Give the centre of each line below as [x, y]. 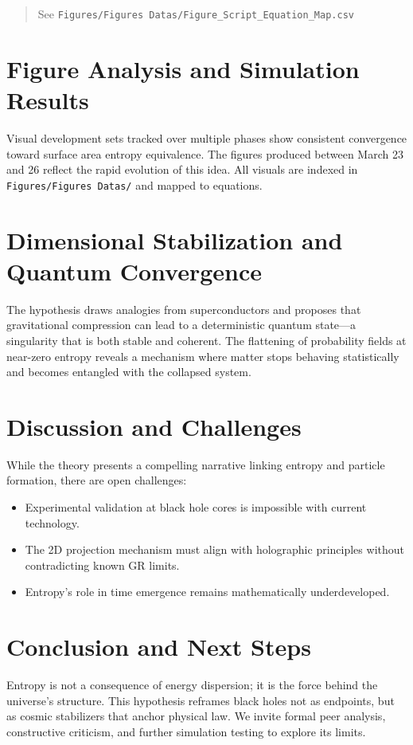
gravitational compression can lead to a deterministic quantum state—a [181, 325]
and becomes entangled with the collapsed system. [129, 372]
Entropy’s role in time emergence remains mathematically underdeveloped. [207, 592]
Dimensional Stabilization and [175, 239]
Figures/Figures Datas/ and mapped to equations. [134, 184]
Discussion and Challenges [154, 426]
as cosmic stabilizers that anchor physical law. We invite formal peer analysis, [196, 716]
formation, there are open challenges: [97, 480]
